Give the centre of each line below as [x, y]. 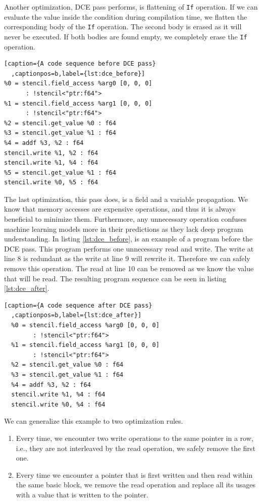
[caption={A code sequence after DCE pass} [78, 305]
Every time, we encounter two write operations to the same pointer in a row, [135, 438]
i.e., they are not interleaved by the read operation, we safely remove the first [136, 448]
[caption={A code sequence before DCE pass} [80, 64]
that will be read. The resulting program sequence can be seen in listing [115, 278]
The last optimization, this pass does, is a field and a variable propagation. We [126, 199]
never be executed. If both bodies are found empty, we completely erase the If [126, 36]
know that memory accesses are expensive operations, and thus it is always [120, 209]
